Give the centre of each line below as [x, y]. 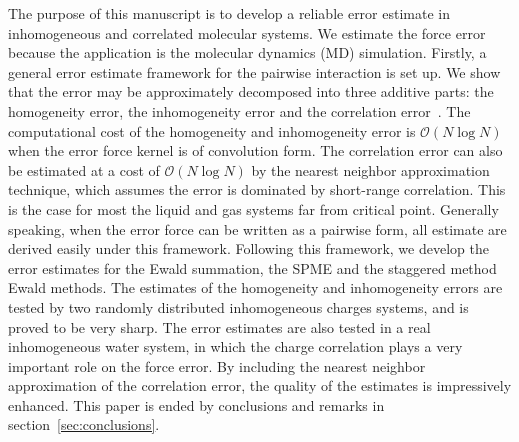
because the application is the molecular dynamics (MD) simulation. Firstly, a [247, 52]
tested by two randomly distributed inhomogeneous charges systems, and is [238, 306]
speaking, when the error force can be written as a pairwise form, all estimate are [257, 228]
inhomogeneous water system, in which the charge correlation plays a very [235, 346]
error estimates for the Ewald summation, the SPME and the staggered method [252, 267]
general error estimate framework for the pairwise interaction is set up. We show [254, 71]
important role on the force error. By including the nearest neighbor [217, 365]
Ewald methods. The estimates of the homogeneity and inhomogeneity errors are [255, 287]
